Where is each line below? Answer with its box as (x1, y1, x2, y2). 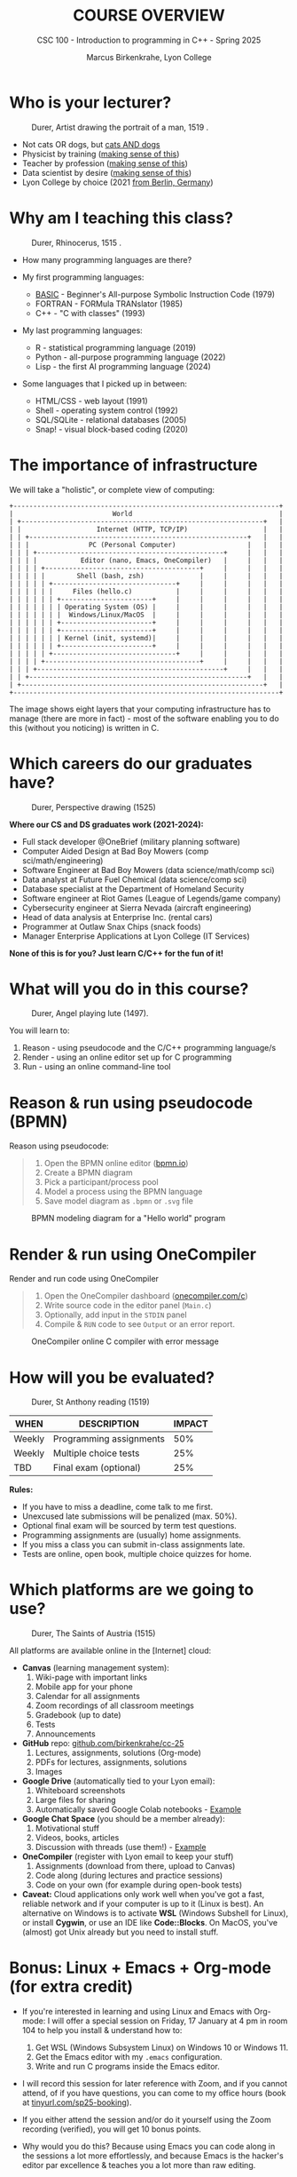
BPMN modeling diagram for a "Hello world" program (31, 1213, 226, 1224)
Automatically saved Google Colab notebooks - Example (35, 1804, 242, 1815)
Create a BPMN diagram (43, 1167, 133, 1178)
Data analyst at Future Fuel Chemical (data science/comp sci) (21, 874, 247, 885)
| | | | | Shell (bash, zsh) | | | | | (9, 571, 284, 580)
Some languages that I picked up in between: (21, 378, 188, 389)
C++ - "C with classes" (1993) (35, 307, 145, 318)
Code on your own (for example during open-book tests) (35, 1879, 243, 1890)
